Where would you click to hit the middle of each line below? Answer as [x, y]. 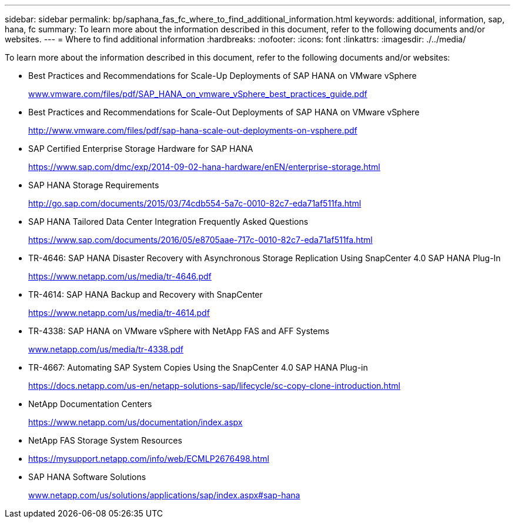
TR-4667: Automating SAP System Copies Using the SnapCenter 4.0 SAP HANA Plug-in [198, 367]
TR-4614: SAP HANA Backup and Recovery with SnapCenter [146, 294]
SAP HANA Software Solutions [87, 477]
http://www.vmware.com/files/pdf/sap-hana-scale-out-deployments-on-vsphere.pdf [193, 130]
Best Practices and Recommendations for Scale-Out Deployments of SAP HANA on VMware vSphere [224, 112]
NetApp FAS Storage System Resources [105, 440]
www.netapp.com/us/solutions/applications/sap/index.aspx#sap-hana [164, 495]
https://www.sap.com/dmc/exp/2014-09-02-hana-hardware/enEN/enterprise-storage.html [204, 167]
